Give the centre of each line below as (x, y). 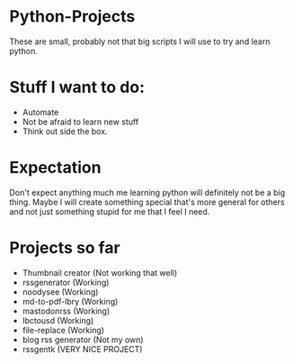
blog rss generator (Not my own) (83, 340)
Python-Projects (72, 17)
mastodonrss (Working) (66, 311)
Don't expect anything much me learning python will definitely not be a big (147, 192)
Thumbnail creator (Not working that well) (100, 272)
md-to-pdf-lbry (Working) (70, 301)
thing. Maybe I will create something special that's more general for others (147, 202)
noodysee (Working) (60, 292)
